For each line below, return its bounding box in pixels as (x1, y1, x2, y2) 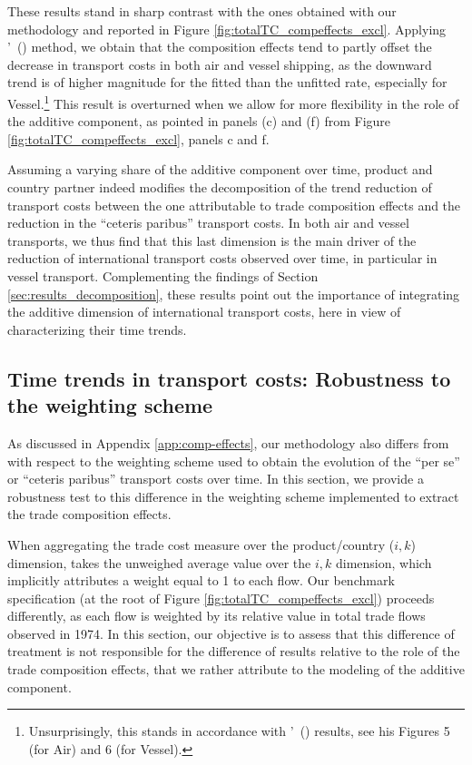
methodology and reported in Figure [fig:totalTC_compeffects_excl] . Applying (7, 19, 447, 38)
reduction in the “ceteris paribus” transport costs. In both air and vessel (7, 213, 409, 232)
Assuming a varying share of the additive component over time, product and (7, 160, 433, 179)
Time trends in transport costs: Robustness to (7, 364, 451, 392)
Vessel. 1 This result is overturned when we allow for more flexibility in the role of (7, 91, 459, 113)
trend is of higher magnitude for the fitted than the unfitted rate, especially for (7, 73, 447, 92)
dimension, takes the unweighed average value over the (7, 553, 311, 572)
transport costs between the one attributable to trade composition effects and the (7, 195, 461, 214)
